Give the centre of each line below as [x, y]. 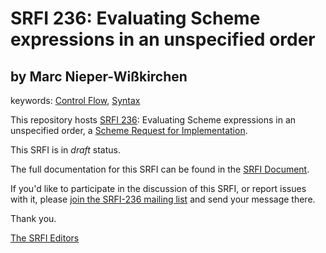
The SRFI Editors [45, 238]
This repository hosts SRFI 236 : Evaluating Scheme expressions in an [153, 120]
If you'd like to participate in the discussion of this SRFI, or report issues [158, 188]
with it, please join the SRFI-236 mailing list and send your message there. [163, 199]
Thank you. [33, 218]
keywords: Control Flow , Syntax [75, 100]
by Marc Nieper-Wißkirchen [99, 76]
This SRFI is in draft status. [65, 150]
